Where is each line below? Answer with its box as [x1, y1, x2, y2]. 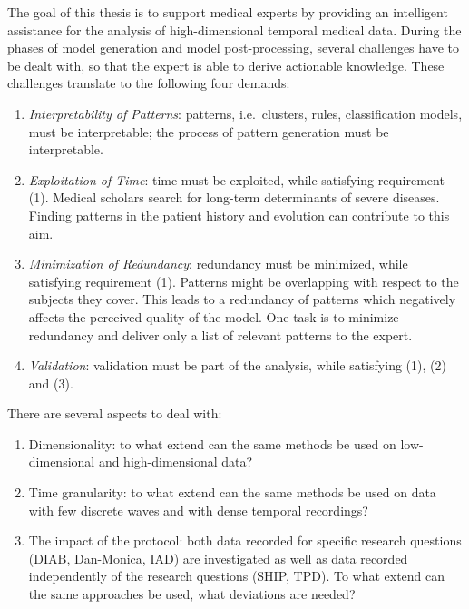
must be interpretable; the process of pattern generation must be [28, 122, 389, 141]
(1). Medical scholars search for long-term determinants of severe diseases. [28, 188, 440, 207]
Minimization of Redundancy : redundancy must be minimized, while [28, 254, 408, 273]
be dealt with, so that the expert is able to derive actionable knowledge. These [7, 55, 445, 74]
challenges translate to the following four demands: [7, 74, 290, 93]
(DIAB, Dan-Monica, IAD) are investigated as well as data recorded [28, 548, 408, 567]
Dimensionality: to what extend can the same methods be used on [28, 434, 396, 453]
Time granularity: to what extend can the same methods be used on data [28, 483, 436, 502]
